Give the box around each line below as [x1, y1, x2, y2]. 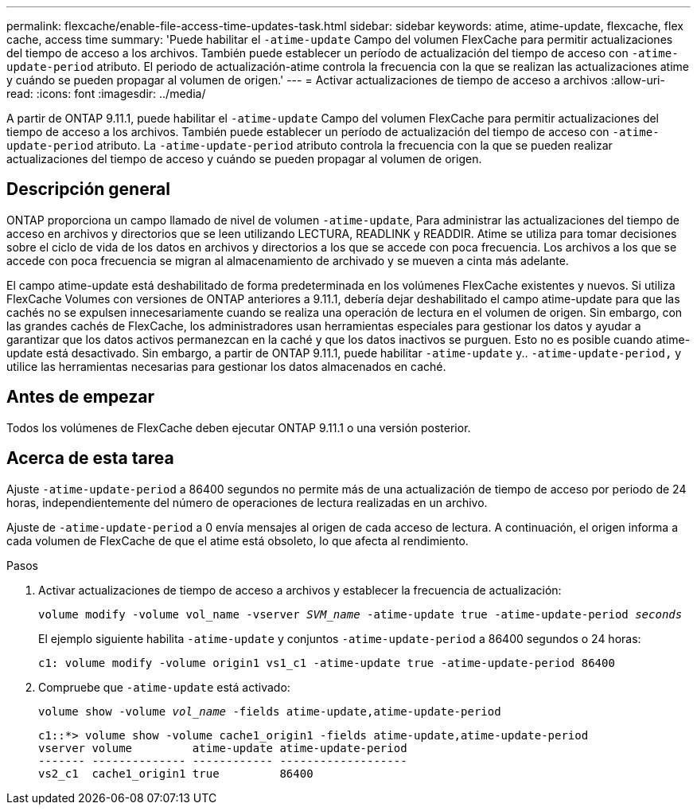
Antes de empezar [6, 387, 154, 407]
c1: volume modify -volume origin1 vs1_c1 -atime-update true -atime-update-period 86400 [38, 656, 615, 669]
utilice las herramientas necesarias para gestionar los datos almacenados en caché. [6, 359, 446, 373]
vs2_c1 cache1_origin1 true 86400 [38, 766, 313, 780]
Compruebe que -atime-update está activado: [38, 680, 290, 694]
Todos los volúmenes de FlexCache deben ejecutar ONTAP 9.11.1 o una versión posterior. [6, 420, 471, 435]
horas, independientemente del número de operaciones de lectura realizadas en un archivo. [6, 495, 488, 509]
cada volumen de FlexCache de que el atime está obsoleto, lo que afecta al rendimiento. [6, 533, 469, 548]
